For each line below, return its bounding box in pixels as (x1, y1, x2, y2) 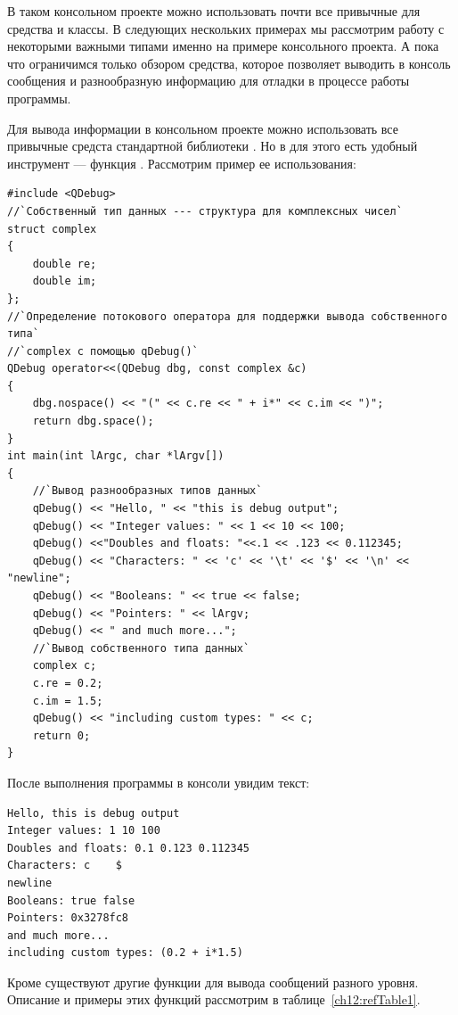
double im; (32, 275, 97, 288)
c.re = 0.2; (32, 676, 103, 689)
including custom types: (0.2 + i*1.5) (7, 946, 243, 960)
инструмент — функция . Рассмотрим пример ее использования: (7, 153, 356, 172)
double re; (32, 257, 97, 270)
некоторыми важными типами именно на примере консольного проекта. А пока (7, 37, 439, 55)
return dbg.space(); (32, 415, 154, 428)
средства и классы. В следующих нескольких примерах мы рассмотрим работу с (7, 19, 445, 37)
